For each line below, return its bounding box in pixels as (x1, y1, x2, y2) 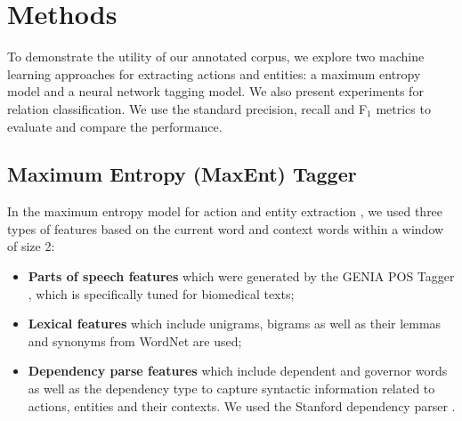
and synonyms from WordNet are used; (28, 331, 242, 350)
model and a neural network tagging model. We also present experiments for (7, 82, 424, 101)
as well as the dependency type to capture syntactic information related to (28, 379, 435, 398)
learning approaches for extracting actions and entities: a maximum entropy (7, 64, 421, 83)
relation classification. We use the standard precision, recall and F (7, 99, 368, 117)
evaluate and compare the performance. (7, 117, 223, 135)
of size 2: (7, 237, 55, 255)
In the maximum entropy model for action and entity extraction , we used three (7, 202, 443, 221)
